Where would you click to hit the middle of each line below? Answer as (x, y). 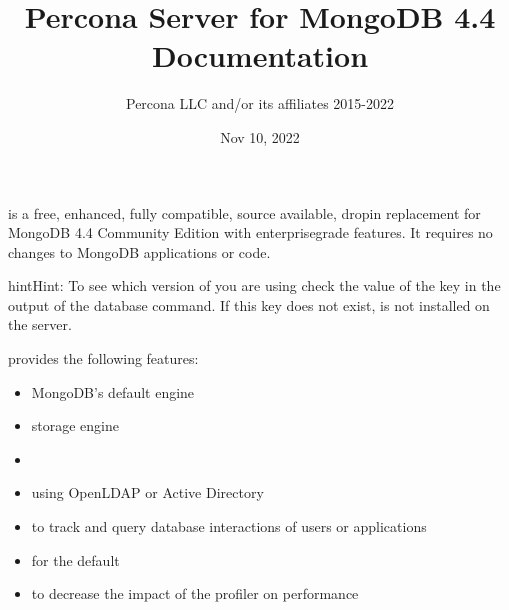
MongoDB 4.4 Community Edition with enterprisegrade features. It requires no (250, 232)
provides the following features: (103, 358)
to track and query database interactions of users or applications (229, 526)
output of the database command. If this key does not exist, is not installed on (249, 304)
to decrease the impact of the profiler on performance (195, 593)
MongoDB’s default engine (113, 391)
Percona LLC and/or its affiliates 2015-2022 (260, 103)
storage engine (75, 425)
